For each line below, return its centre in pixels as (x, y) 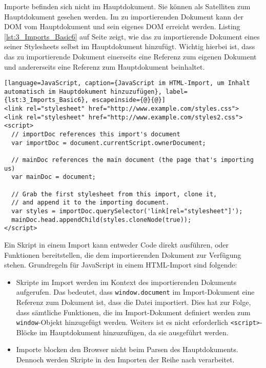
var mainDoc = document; (54, 177)
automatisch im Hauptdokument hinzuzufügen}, (83, 91)
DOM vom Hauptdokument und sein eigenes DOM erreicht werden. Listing (122, 26)
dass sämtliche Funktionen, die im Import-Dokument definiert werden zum (133, 312)
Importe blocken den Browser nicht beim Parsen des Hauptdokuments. (127, 349)
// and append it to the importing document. (90, 203)
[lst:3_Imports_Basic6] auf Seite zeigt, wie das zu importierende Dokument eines (132, 36)
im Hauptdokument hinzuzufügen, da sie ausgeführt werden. (134, 332)
